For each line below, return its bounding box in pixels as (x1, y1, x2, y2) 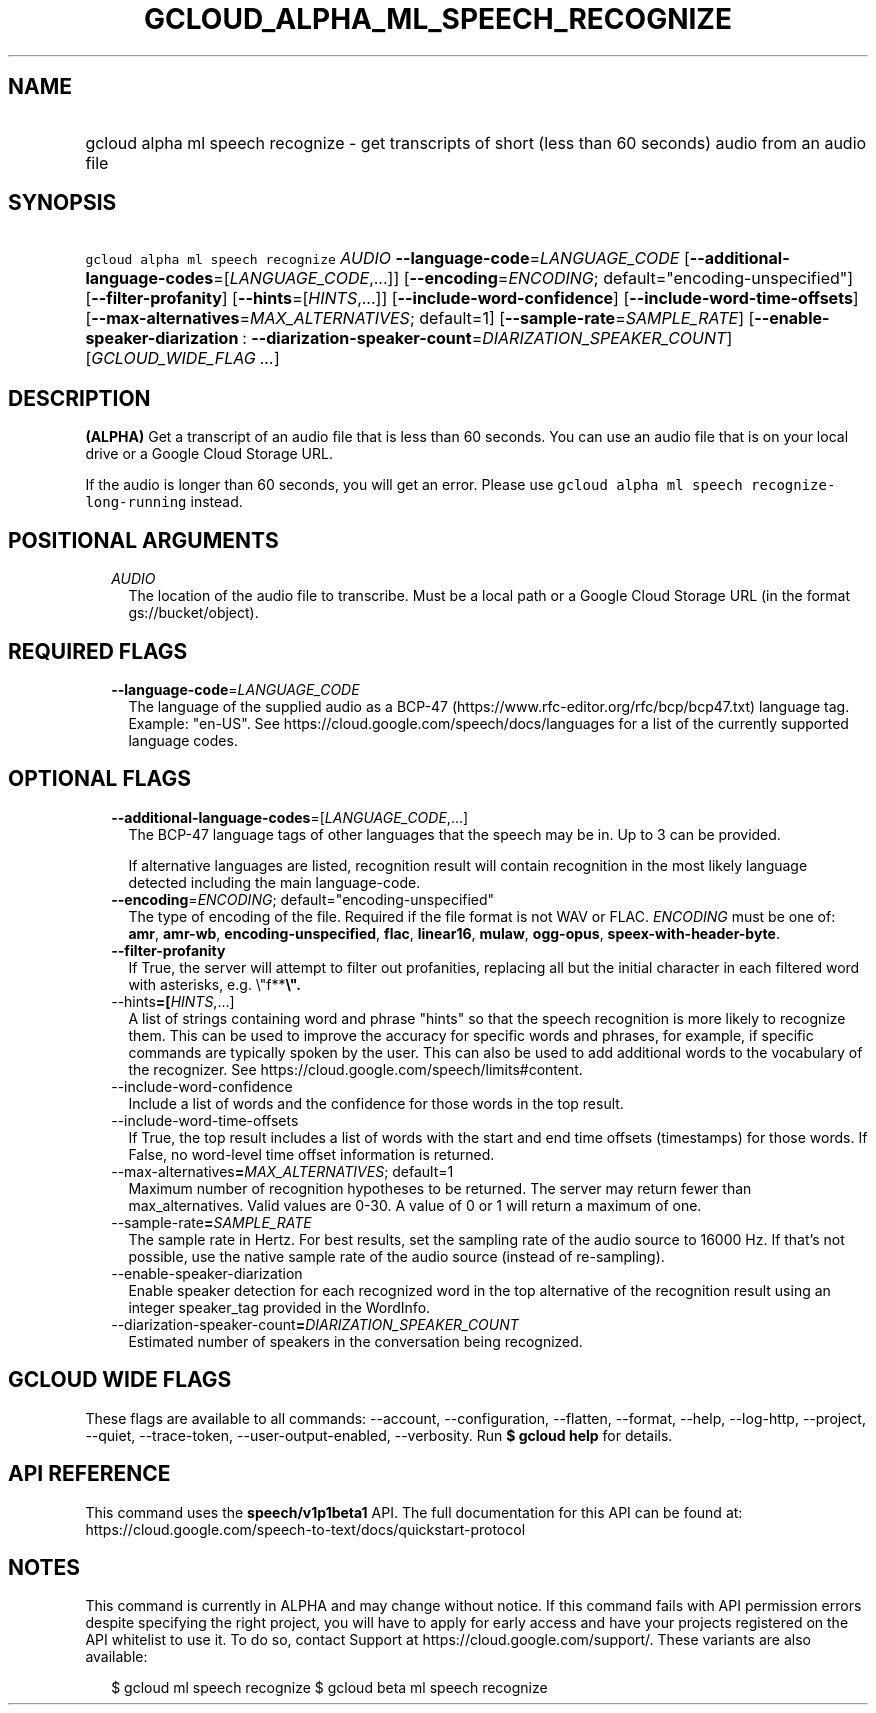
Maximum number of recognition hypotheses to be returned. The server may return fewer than (128, 1179, 752, 1197)
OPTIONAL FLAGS (8, 766, 191, 792)
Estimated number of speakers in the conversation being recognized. (128, 1332, 583, 1350)
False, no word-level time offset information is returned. (128, 1145, 495, 1163)
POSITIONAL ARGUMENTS (8, 527, 279, 553)
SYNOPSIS (8, 190, 117, 216)
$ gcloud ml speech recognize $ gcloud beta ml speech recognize (111, 1679, 548, 1697)
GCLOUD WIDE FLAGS (8, 1367, 232, 1393)
